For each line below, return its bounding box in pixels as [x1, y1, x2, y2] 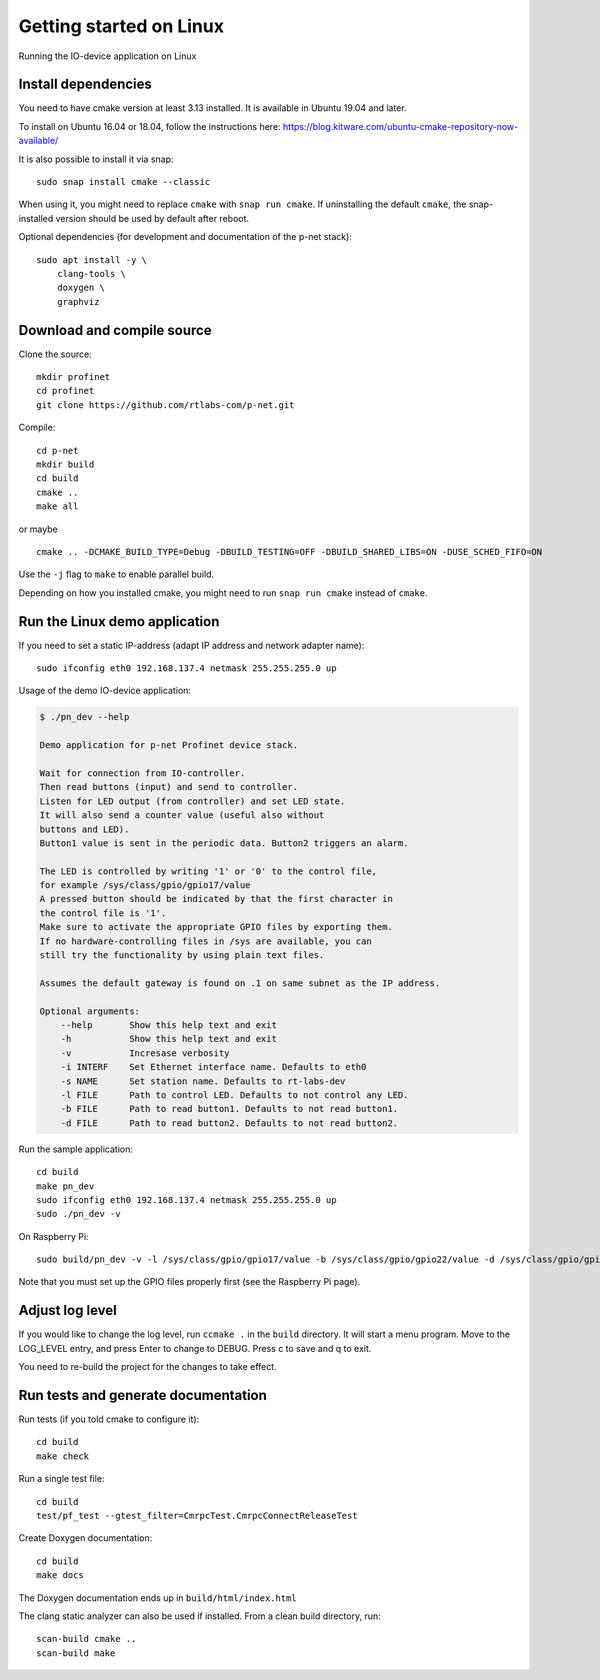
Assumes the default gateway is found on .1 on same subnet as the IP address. [39, 977, 441, 989]
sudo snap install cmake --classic [36, 176, 211, 188]
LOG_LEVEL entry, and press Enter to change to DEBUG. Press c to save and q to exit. [18, 1342, 372, 1354]
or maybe [18, 523, 59, 535]
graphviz [56, 296, 100, 307]
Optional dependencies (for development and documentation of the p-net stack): [18, 231, 352, 243]
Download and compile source [18, 321, 212, 339]
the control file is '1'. [39, 907, 167, 919]
